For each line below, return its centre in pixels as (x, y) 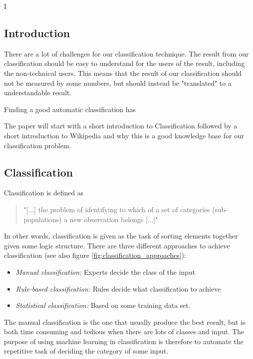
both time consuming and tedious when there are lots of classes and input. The (124, 331)
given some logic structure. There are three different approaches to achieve (117, 245)
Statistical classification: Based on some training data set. (103, 305)
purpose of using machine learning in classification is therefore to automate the (124, 341)
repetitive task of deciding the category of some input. (86, 351)
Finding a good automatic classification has (70, 109)
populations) (43, 219)
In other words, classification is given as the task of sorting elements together (121, 236)
